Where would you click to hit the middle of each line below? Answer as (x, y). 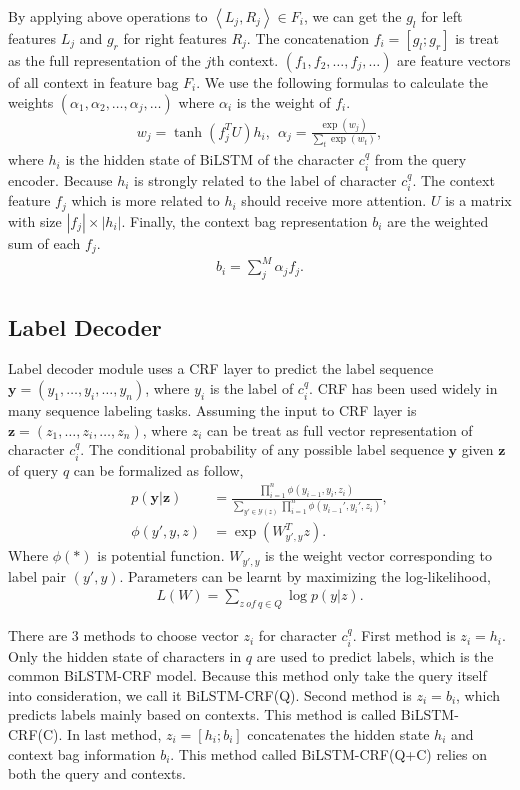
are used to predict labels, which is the (375, 655)
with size (35, 220)
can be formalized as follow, (158, 469)
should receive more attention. (334, 200)
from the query (420, 159)
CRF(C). (35, 733)
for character (297, 635)
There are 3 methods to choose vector (123, 635)
